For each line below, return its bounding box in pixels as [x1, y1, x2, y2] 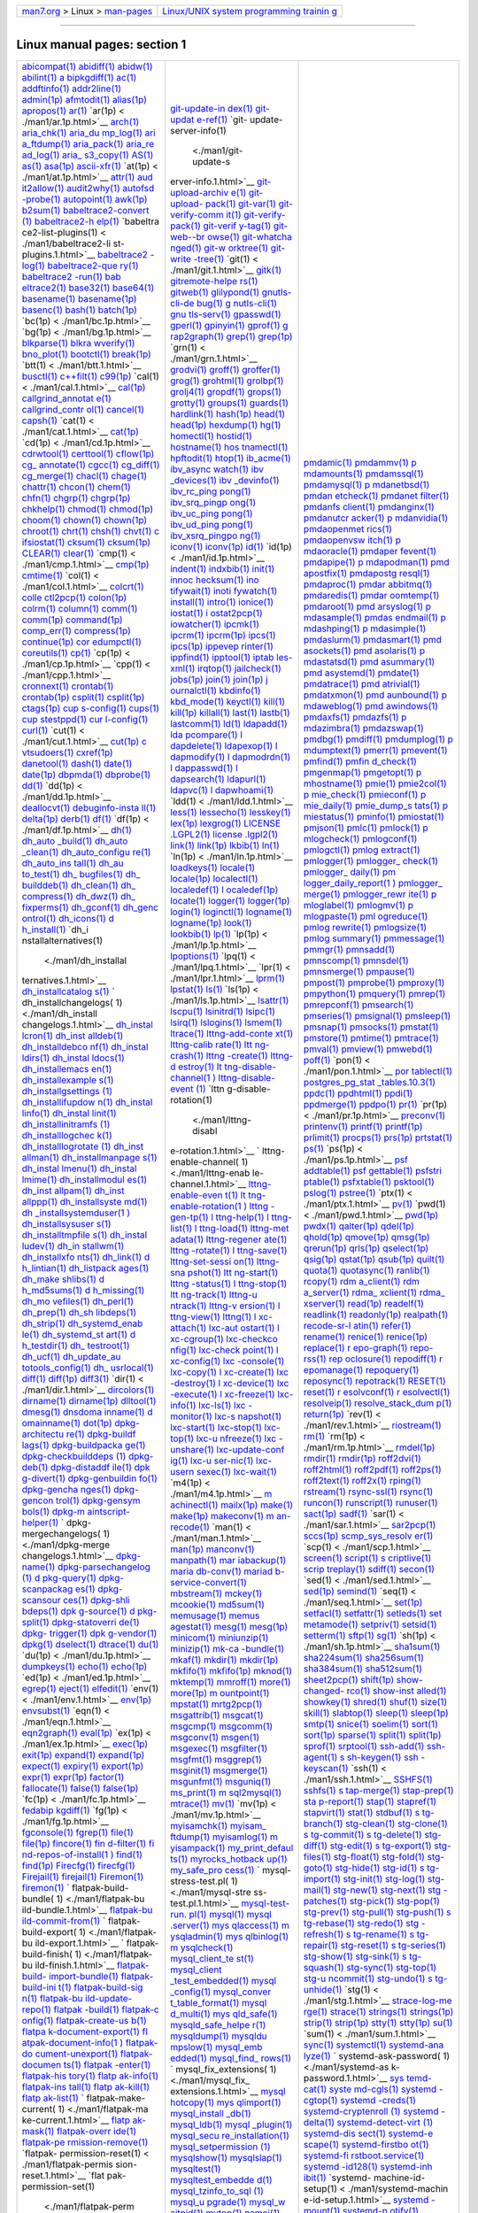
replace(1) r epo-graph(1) [303, 1341, 408, 1353]
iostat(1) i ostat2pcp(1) [169, 606, 263, 619]
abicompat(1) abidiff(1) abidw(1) [21, 60, 153, 73]
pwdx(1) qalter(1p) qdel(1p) [303, 1220, 415, 1232]
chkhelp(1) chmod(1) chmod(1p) [21, 503, 154, 515]
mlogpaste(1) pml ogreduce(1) [303, 910, 428, 922]
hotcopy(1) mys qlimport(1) [169, 2096, 282, 2109]
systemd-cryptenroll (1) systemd [303, 2105, 439, 2117]
